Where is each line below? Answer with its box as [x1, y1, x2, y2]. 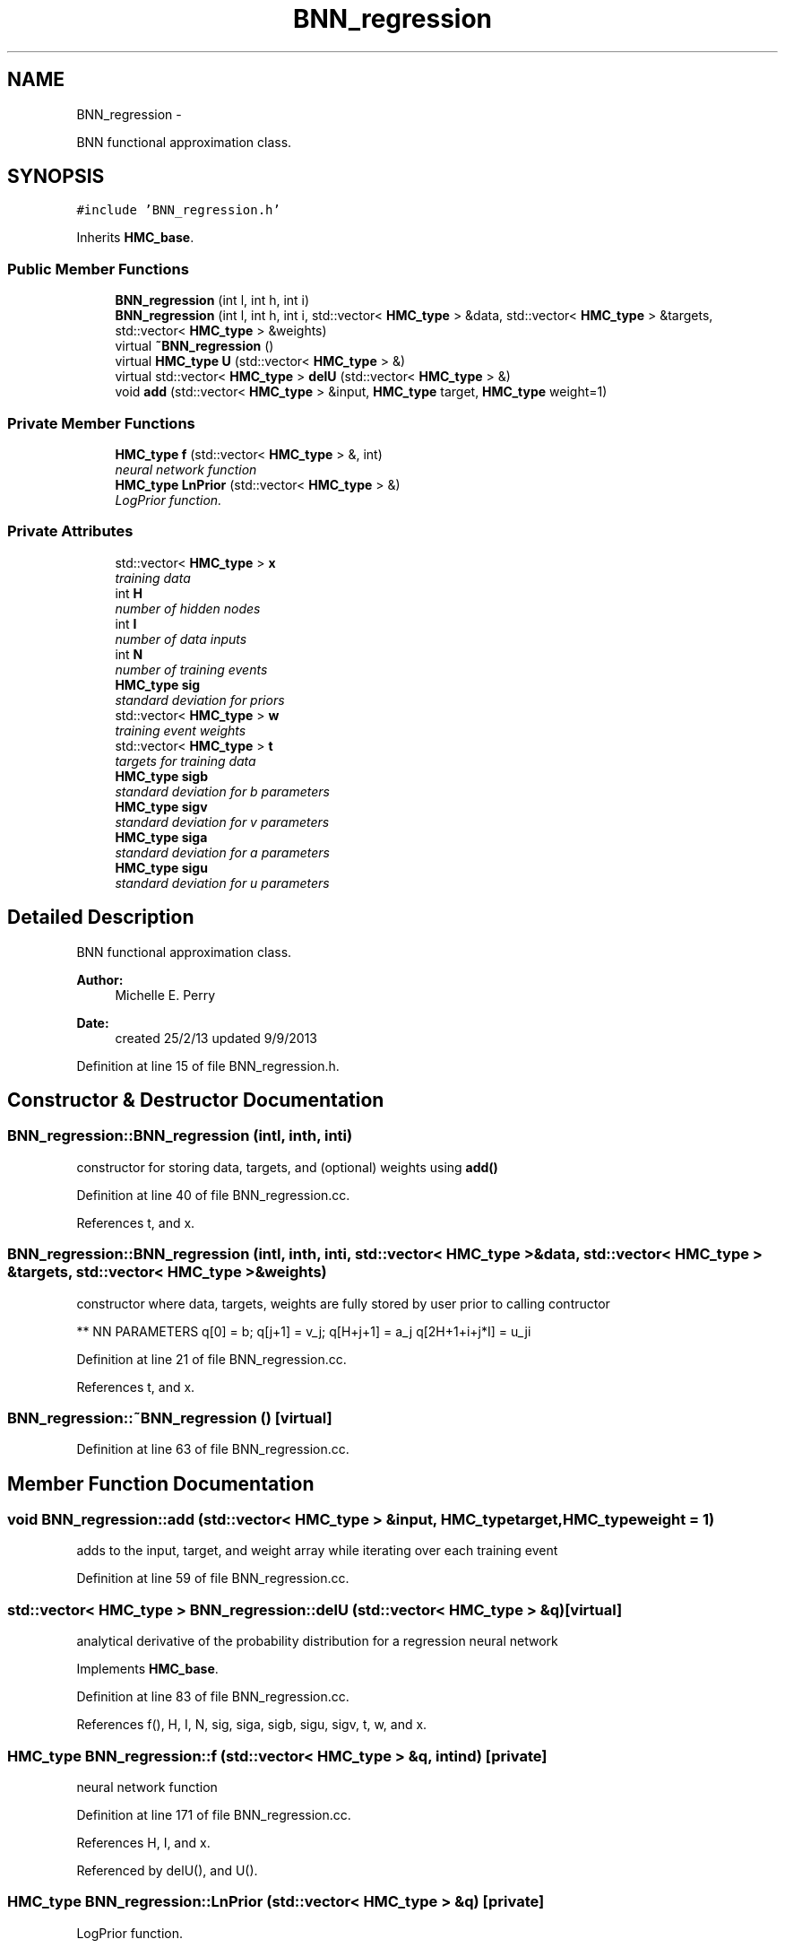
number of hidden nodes [115, 600, 261, 616]
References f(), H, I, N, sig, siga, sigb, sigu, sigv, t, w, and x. [76, 1717, 427, 1733]
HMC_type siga [115, 829, 208, 845]
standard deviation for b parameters [115, 783, 330, 799]
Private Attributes [7, 522, 134, 541]
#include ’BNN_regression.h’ [76, 203, 280, 218]
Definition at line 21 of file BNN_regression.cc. [76, 1351, 347, 1367]
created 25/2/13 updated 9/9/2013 [115, 1030, 318, 1046]
